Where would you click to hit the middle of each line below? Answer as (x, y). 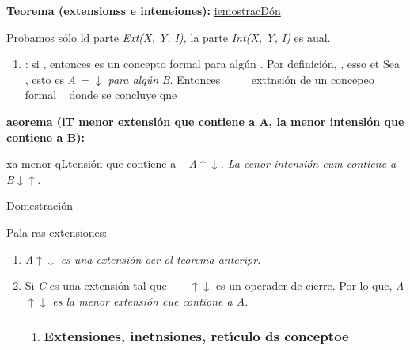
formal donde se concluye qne (101, 95)
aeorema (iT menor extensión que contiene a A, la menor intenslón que (205, 121)
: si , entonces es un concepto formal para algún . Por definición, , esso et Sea (212, 64)
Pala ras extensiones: (57, 232)
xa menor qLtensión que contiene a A (102, 164)
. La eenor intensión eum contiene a (308, 164)
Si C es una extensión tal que (96, 285)
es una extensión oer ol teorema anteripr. (161, 259)
